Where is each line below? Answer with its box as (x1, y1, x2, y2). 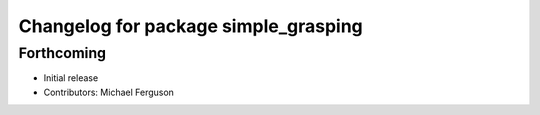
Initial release (43, 72, 99, 84)
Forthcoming (18, 44, 107, 62)
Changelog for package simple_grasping (18, 15, 364, 37)
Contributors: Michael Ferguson (43, 86, 175, 98)
